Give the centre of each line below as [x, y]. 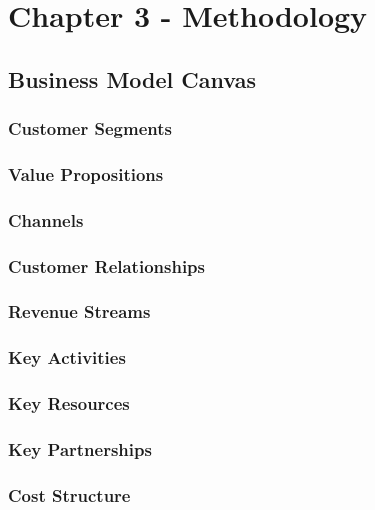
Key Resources [69, 403]
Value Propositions [86, 173]
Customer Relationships [106, 265]
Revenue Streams [79, 311]
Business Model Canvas [132, 78]
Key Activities [67, 357]
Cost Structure [69, 494]
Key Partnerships [80, 448]
